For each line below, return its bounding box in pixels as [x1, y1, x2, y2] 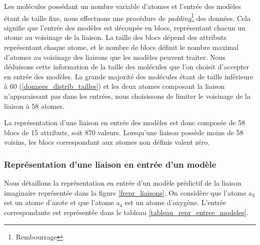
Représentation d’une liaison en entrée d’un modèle [4, 158, 216, 170]
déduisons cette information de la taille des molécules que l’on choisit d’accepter [4, 61, 249, 72]
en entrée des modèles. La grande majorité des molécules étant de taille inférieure [4, 71, 253, 81]
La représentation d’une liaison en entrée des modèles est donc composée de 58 [4, 117, 245, 128]
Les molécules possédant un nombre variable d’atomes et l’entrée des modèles [4, 1, 241, 11]
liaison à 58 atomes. [4, 100, 64, 111]
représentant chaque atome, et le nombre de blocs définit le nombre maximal [4, 42, 239, 52]
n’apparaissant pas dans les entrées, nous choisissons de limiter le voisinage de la [4, 91, 250, 101]
